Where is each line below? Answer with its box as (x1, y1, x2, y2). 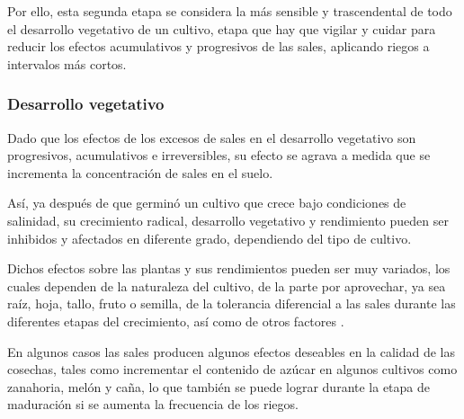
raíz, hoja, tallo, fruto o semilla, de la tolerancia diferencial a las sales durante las (7, 294, 456, 313)
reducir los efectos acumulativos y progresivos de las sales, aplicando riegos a (7, 37, 430, 56)
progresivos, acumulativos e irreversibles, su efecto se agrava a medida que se (7, 146, 431, 165)
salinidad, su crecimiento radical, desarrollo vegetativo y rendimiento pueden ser (7, 210, 449, 229)
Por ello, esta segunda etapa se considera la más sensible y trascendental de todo (7, 2, 452, 20)
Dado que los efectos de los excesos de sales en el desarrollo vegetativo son (7, 128, 416, 147)
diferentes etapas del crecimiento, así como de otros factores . (7, 311, 344, 330)
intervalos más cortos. (7, 54, 127, 73)
